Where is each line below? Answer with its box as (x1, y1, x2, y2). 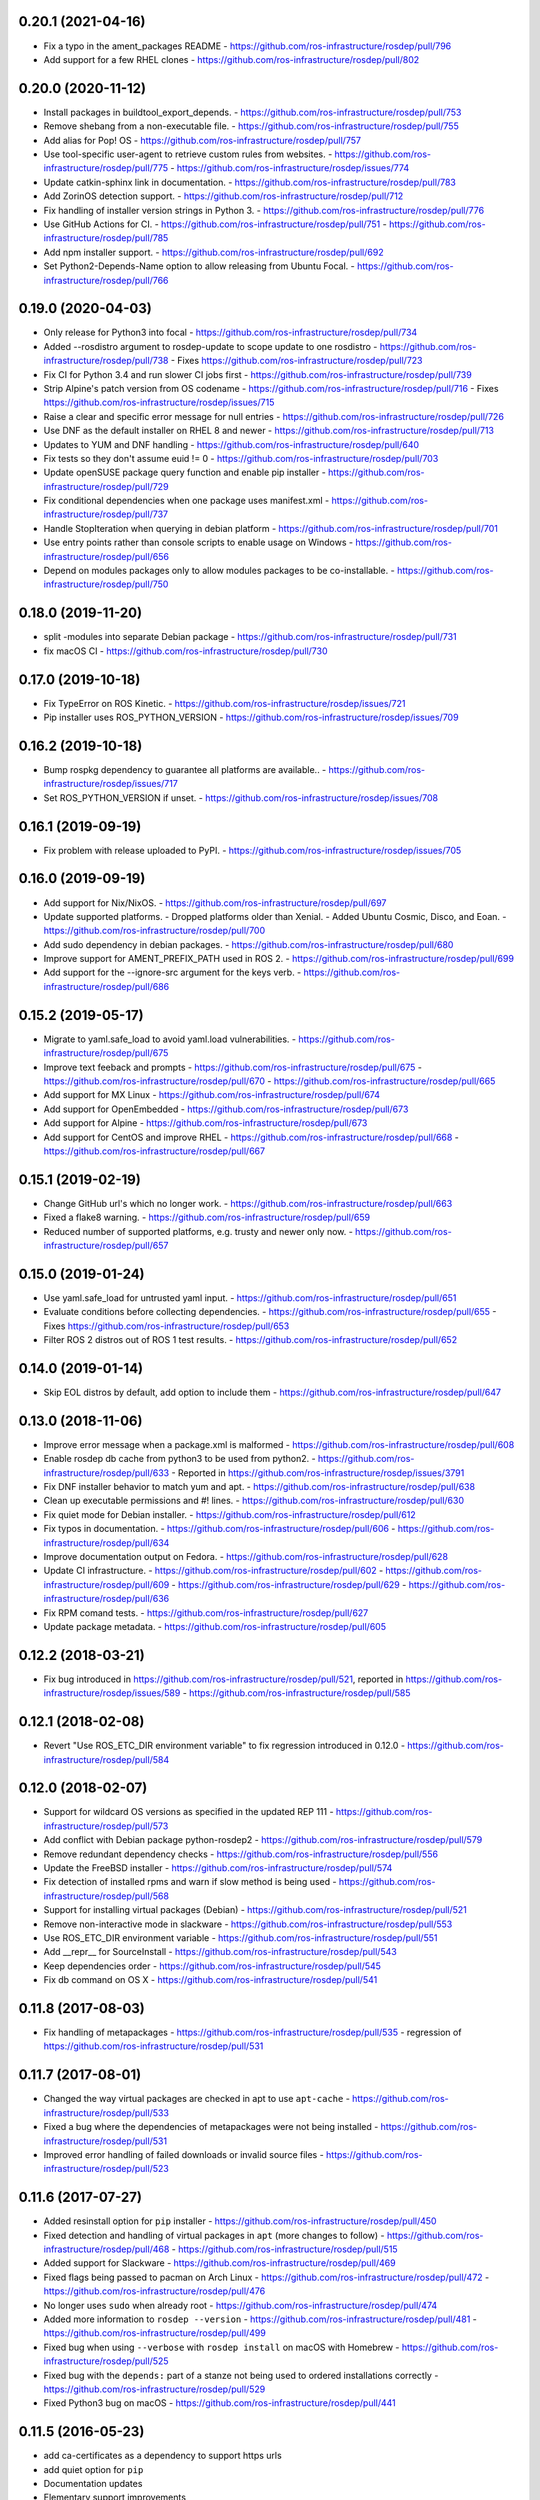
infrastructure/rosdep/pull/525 (43, 2355, 169, 2367)
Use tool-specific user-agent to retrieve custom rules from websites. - (43, 148, 333, 160)
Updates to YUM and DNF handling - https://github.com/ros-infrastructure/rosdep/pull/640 (43, 438, 420, 450)
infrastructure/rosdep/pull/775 (43, 162, 169, 174)
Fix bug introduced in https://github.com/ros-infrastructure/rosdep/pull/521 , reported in (43, 1673, 404, 1685)
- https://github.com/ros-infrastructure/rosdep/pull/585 (182, 1687, 411, 1699)
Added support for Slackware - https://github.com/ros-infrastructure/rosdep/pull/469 (43, 2257, 396, 2269)
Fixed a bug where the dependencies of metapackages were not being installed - (43, 2121, 379, 2133)
